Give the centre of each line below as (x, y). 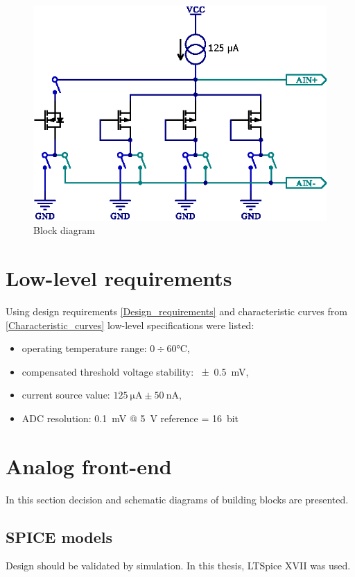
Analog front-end (89, 466)
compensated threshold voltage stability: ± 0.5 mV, (135, 371)
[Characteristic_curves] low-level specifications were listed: (130, 325)
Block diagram (64, 230)
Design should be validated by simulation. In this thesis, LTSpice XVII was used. (178, 566)
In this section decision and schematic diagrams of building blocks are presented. (177, 499)
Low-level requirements (119, 278)
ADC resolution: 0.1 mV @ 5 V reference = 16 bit (130, 418)
